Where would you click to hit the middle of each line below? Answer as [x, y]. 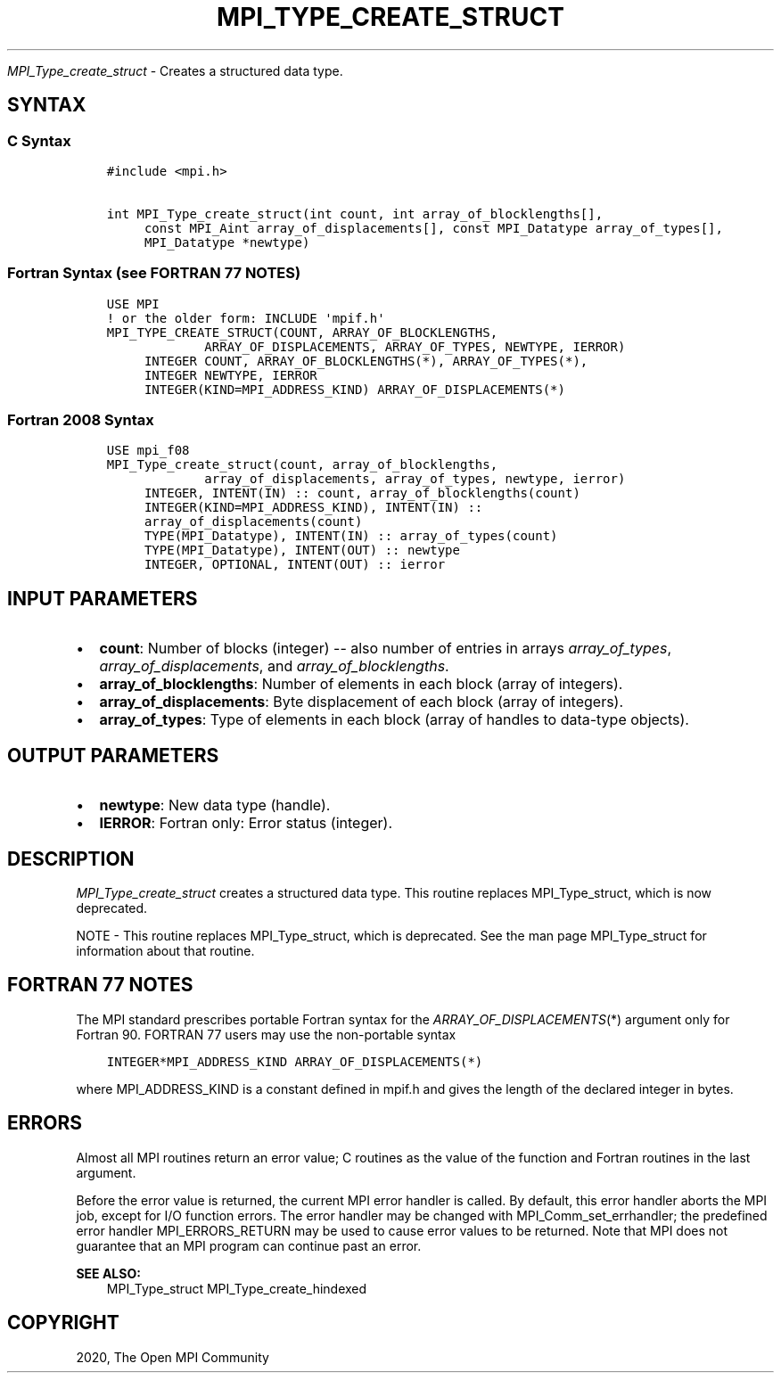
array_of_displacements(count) [253, 522]
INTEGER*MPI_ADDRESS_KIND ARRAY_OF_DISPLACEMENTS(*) [295, 1061]
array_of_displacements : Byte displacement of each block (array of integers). [362, 702]
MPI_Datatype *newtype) [227, 242]
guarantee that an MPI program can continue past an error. [249, 1245]
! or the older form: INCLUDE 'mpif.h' [246, 318]
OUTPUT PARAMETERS [113, 755]
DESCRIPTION [71, 858]
